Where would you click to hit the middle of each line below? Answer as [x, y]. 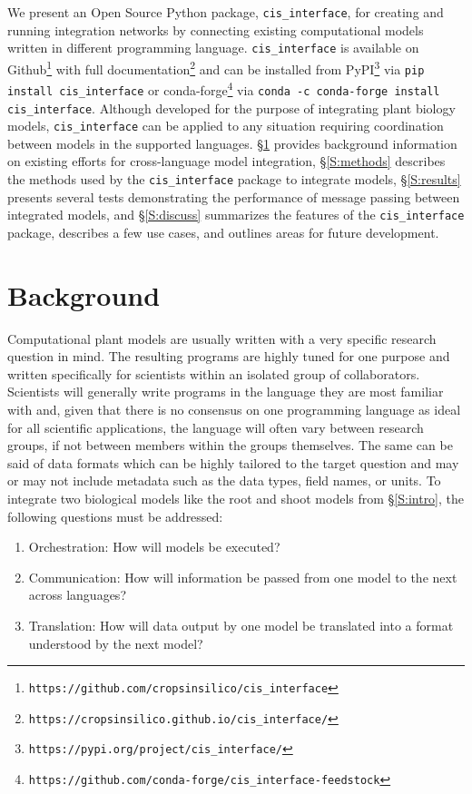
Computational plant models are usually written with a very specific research [222, 338]
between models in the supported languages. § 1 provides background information [232, 143]
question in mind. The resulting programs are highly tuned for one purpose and [229, 356]
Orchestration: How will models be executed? [154, 547]
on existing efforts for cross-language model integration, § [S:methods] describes [226, 161]
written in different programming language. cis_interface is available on [213, 48]
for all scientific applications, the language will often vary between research [216, 427]
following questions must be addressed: [115, 516]
